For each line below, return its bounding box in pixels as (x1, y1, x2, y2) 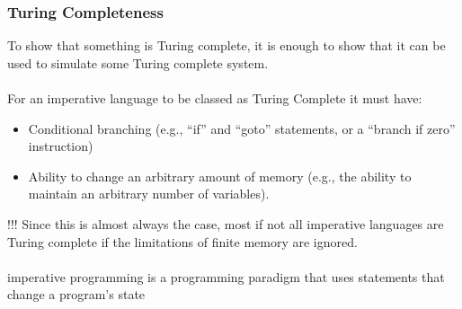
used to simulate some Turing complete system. (7, 53, 269, 72)
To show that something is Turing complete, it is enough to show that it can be (7, 36, 446, 55)
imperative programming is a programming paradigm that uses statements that (7, 267, 445, 286)
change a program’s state (7, 285, 146, 304)
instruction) (28, 137, 93, 155)
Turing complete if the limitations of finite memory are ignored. (7, 232, 358, 251)
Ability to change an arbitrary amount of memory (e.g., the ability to (28, 166, 412, 185)
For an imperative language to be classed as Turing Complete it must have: (7, 89, 422, 107)
